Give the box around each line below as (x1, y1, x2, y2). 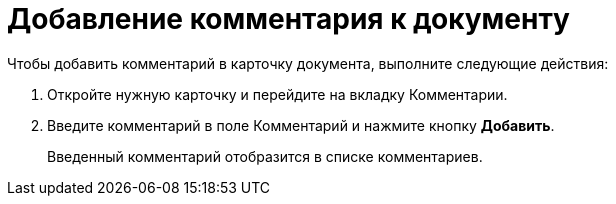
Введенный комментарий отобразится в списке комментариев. (47, 147, 483, 165)
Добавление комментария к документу (7, 2, 570, 36)
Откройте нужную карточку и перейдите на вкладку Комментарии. (47, 85, 508, 103)
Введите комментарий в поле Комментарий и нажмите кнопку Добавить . (47, 116, 555, 134)
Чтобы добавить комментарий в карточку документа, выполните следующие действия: (7, 54, 609, 72)
